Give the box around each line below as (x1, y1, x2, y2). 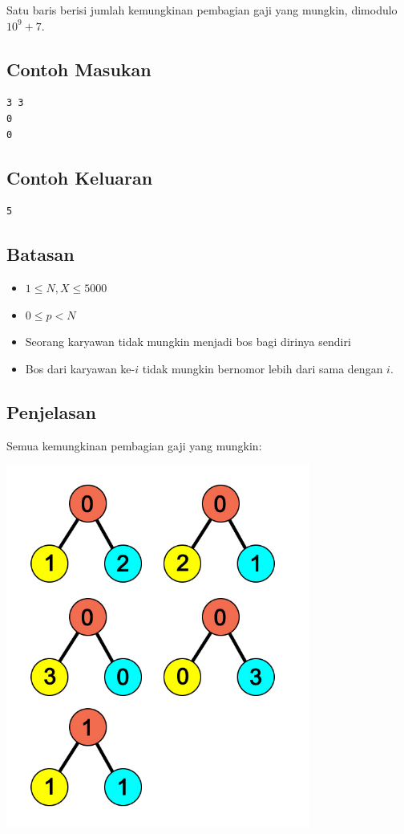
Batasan (6, 242, 75, 266)
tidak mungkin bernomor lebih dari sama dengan (142, 360, 383, 376)
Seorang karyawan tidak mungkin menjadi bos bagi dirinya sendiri (25, 333, 351, 350)
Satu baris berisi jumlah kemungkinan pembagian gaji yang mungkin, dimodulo (6, 2, 398, 18)
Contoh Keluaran (6, 165, 153, 189)
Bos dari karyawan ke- (25, 360, 135, 376)
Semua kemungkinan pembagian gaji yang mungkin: (6, 437, 262, 454)
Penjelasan (6, 399, 96, 424)
